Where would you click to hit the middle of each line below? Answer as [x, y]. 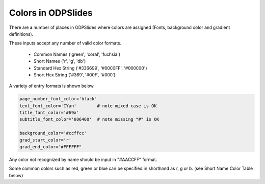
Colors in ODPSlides [51, 13]
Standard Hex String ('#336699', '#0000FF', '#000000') [90, 68]
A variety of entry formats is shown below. [52, 86]
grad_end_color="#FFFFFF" [51, 147]
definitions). [21, 34]
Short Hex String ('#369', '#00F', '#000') [75, 75]
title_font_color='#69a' [49, 113]
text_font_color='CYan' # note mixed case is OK [88, 106]
